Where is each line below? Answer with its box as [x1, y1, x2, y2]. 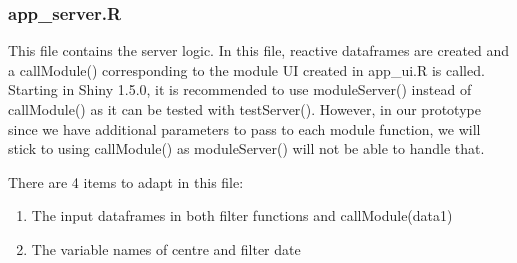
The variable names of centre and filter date [31, 238, 301, 259]
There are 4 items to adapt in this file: [8, 171, 244, 192]
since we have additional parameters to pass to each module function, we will [8, 118, 481, 139]
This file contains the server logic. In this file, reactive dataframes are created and [8, 40, 510, 61]
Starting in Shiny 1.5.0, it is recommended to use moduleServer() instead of [8, 79, 472, 100]
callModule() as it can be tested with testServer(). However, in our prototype [8, 99, 481, 119]
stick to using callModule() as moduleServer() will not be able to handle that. [8, 138, 485, 159]
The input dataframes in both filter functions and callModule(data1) [31, 205, 453, 226]
